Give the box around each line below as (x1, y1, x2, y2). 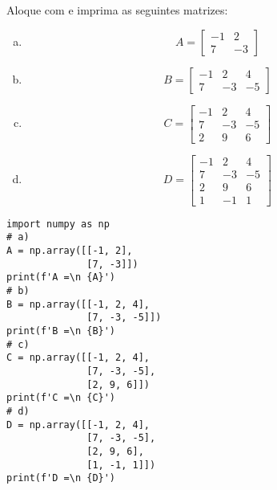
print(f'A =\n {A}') (6, 272, 116, 284)
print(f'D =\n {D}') (6, 472, 116, 484)
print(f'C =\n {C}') (6, 392, 116, 404)
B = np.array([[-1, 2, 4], (6, 298, 150, 310)
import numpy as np (6, 218, 110, 230)
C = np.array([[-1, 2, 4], (6, 352, 150, 364)
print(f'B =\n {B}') (6, 325, 116, 337)
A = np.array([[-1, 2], (6, 245, 133, 257)
